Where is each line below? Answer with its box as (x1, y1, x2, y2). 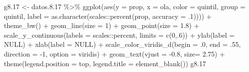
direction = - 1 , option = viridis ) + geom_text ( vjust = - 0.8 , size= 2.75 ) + (4, 48, 225, 58)
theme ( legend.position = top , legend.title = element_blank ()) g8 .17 (4, 58, 206, 68)
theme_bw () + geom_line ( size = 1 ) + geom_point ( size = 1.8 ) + (4, 20, 199, 30)
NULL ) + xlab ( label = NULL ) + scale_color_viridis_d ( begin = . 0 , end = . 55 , (4, 39, 241, 49)
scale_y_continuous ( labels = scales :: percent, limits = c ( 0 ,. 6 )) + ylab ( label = (4, 29, 235, 40)
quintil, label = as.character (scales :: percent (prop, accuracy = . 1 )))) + (4, 11, 212, 21)
